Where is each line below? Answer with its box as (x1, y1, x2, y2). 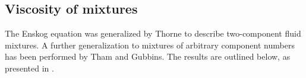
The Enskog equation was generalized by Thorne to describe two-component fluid (5, 27, 301, 40)
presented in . (5, 61, 54, 74)
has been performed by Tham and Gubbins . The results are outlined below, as (5, 50, 291, 63)
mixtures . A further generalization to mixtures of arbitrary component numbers (5, 38, 295, 51)
